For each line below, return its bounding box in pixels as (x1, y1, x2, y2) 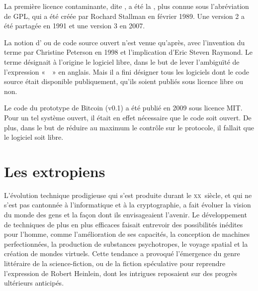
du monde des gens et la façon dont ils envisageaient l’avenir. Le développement (4, 209, 247, 220)
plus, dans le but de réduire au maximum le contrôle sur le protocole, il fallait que (4, 122, 254, 132)
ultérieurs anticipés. (4, 278, 64, 288)
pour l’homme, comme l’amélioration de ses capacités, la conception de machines (4, 229, 250, 239)
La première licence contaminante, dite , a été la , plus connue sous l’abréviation (4, 1, 249, 11)
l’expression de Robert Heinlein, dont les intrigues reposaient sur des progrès (4, 268, 237, 278)
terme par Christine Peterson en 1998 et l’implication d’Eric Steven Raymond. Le (4, 47, 253, 57)
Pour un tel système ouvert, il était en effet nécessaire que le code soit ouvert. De (4, 112, 252, 122)
